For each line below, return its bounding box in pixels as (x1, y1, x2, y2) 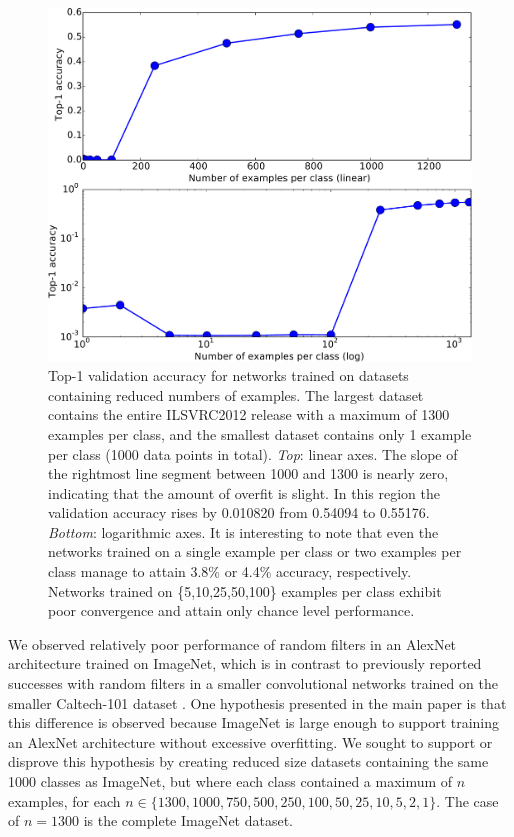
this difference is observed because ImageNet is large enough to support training (8, 712, 500, 733)
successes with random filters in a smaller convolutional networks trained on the (8, 673, 498, 694)
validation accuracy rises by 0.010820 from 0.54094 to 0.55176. (48, 502, 430, 523)
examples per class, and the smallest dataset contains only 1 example (48, 423, 472, 444)
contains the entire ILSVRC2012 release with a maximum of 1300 (48, 404, 450, 425)
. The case (436, 790, 499, 811)
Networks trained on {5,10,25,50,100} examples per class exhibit (48, 580, 442, 601)
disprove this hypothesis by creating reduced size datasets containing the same (8, 751, 489, 772)
